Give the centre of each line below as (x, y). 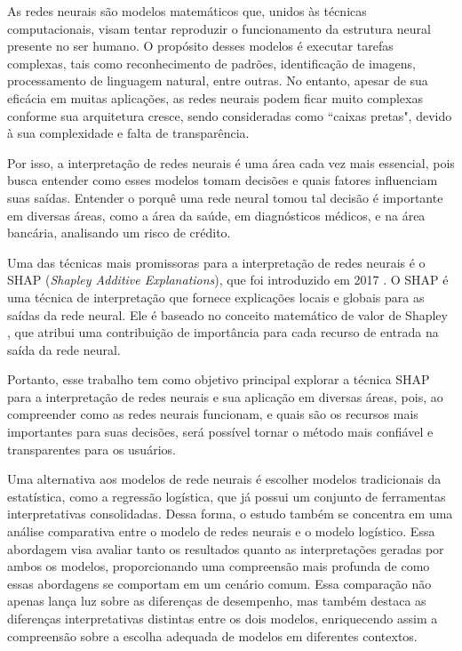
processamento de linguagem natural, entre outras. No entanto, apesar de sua (218, 80)
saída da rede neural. (64, 349)
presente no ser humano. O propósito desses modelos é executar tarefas (200, 46)
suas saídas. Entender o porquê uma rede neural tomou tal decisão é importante (225, 197)
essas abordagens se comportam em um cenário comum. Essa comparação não (219, 583)
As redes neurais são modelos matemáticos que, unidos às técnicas (187, 11)
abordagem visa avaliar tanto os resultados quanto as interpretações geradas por (226, 548)
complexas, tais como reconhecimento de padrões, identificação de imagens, (211, 63)
